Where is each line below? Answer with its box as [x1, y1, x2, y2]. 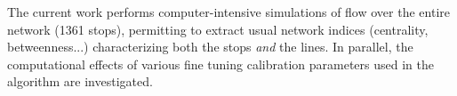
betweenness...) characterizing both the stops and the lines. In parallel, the [7, 37, 413, 56]
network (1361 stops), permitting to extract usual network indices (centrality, [7, 20, 429, 38]
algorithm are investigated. [7, 72, 153, 91]
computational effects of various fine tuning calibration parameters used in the [7, 54, 434, 73]
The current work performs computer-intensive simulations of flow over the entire [7, 3, 450, 20]
